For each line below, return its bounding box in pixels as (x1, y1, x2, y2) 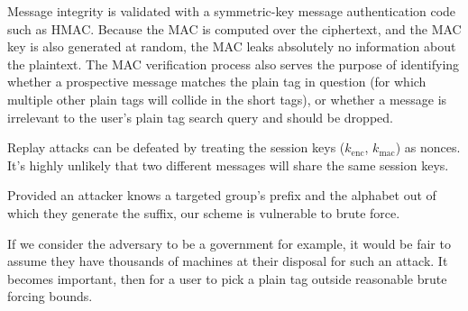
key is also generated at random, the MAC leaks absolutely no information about (7, 37, 456, 56)
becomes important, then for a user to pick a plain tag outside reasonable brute (7, 269, 447, 288)
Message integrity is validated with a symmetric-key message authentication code (7, 2, 456, 20)
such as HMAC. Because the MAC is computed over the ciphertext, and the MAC (7, 19, 462, 38)
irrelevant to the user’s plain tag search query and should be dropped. (7, 107, 393, 126)
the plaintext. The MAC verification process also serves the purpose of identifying (7, 54, 460, 73)
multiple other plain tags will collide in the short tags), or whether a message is (7, 89, 447, 108)
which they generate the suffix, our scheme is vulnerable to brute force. (7, 203, 400, 222)
